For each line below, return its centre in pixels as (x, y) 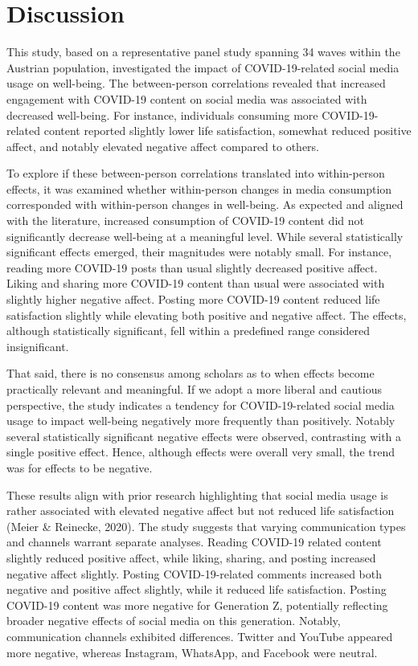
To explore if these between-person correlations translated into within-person (196, 173)
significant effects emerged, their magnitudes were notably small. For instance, (199, 252)
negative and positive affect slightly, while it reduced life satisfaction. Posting (197, 589)
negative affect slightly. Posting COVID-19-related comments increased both (195, 573)
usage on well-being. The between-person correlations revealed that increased (196, 83)
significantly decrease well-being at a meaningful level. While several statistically (205, 236)
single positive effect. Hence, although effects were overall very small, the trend (201, 452)
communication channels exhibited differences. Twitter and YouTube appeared (200, 636)
